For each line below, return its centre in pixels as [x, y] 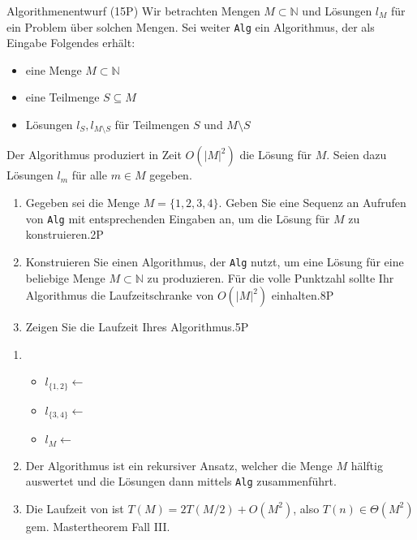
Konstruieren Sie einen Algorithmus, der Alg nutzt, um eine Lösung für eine [215, 261]
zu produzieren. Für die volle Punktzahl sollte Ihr [271, 277]
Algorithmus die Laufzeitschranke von [120, 295]
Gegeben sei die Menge [82, 203]
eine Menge [54, 69]
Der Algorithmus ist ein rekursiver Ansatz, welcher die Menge [179, 465]
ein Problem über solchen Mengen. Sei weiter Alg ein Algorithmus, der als [191, 26]
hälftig [367, 465]
